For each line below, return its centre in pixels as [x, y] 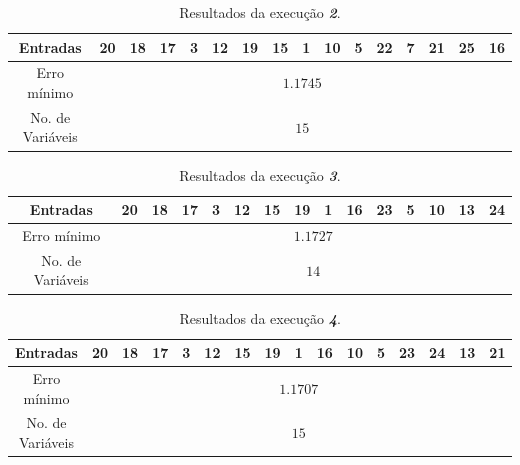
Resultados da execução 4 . [260, 317]
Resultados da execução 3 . [260, 174]
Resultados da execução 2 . [260, 12]
